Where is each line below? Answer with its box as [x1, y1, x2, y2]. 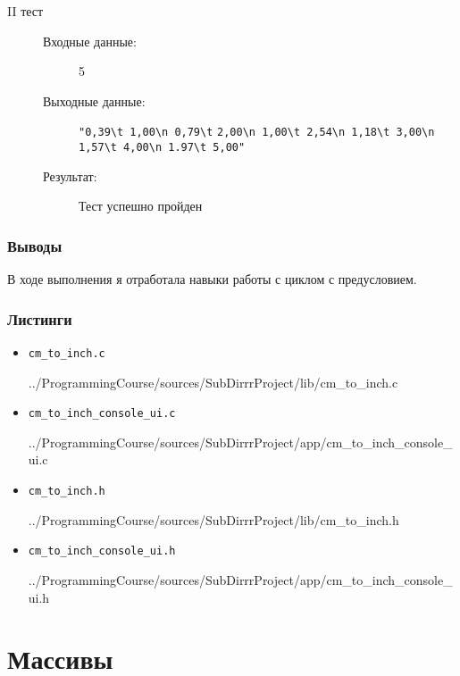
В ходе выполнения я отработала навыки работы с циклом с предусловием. [7, 270, 417, 288]
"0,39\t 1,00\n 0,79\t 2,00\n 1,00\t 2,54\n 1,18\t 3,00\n [79, 126, 435, 139]
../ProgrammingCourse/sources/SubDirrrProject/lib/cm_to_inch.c [28, 372, 398, 391]
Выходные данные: [43, 91, 146, 110]
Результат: [43, 166, 97, 185]
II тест [7, 2, 44, 20]
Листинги [7, 307, 72, 330]
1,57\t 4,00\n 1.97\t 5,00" [79, 141, 246, 154]
